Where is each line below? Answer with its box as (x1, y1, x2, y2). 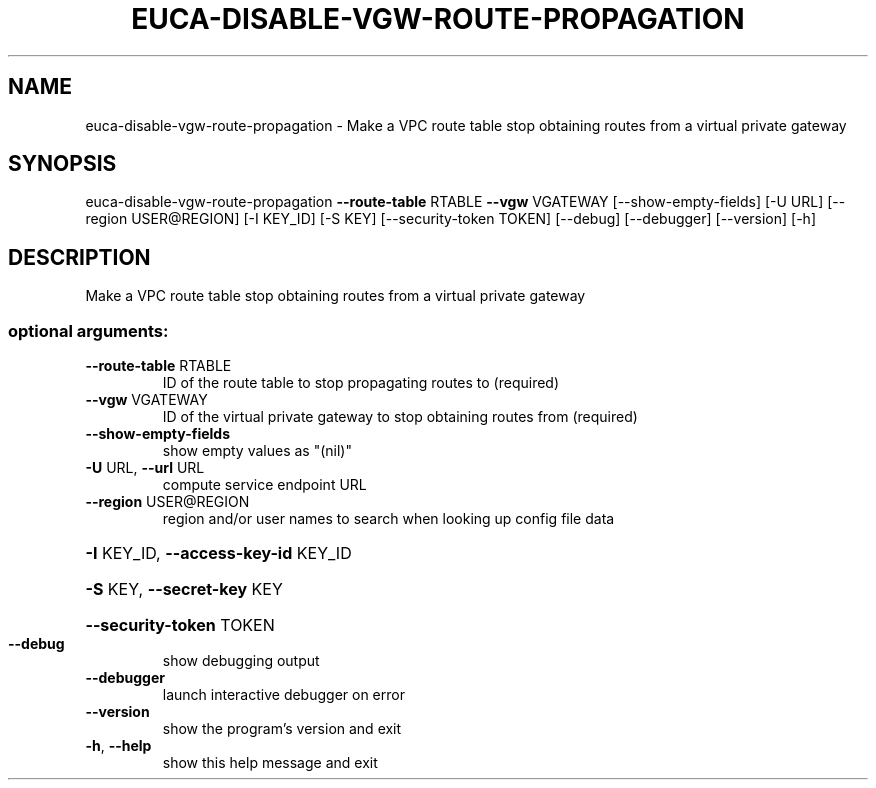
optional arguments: (8, 320, 169, 341)
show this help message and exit (162, 754, 378, 772)
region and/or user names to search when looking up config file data (162, 510, 615, 528)
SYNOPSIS (8, 151, 117, 177)
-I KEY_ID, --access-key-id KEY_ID (85, 543, 352, 564)
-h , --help (85, 737, 152, 755)
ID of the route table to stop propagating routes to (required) (162, 374, 560, 392)
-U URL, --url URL (85, 459, 205, 477)
